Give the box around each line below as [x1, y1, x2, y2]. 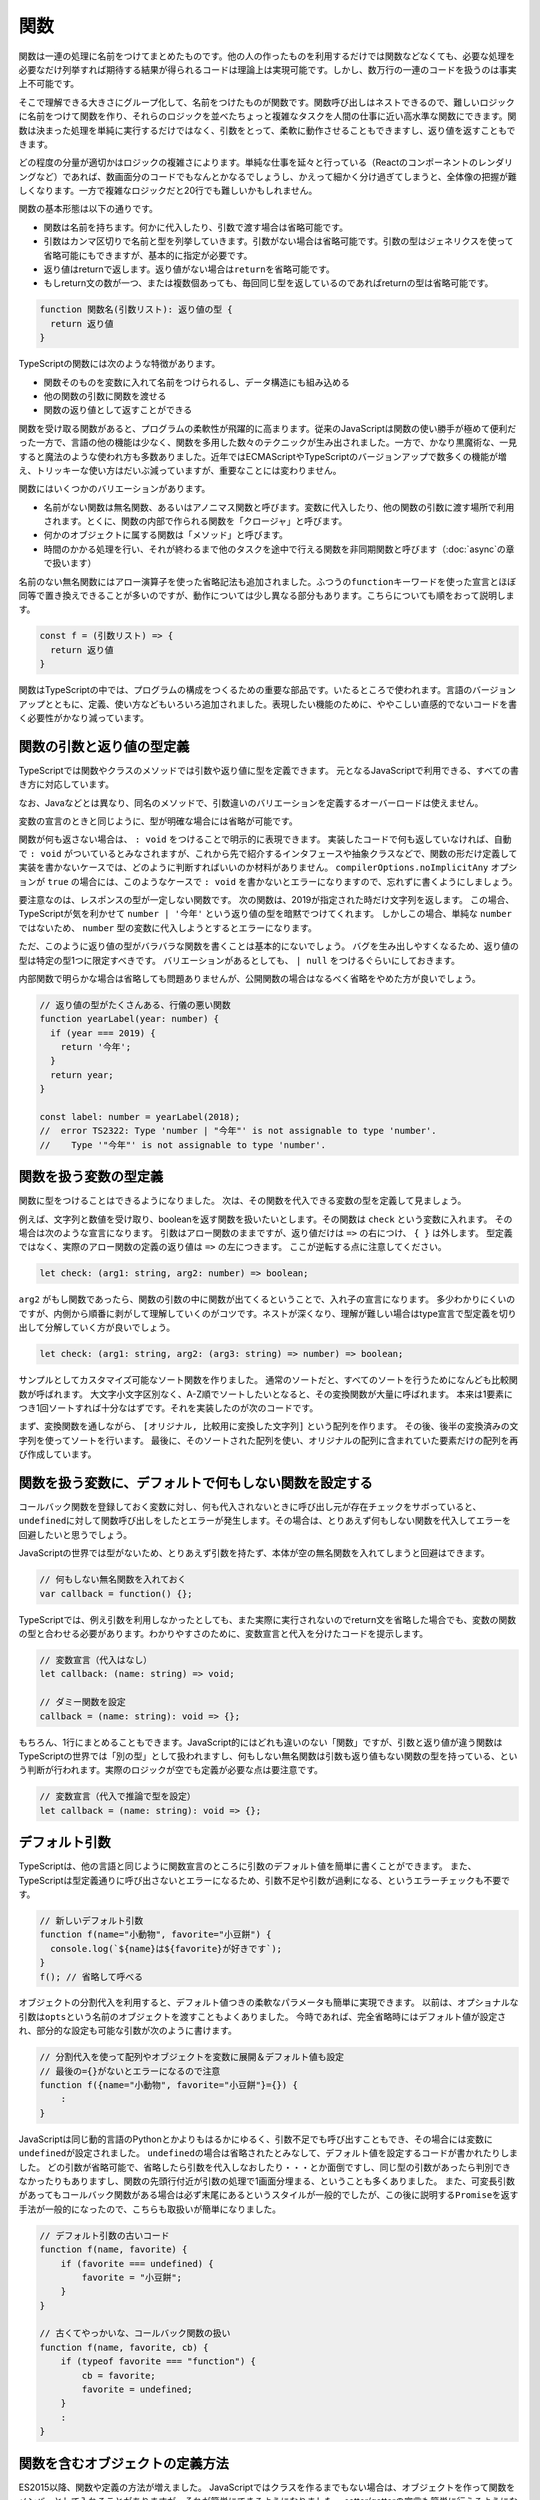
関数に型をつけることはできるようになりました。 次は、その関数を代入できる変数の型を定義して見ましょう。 [18, 1195, 467, 1207]
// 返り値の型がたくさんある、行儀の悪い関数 [39, 999, 231, 1010]
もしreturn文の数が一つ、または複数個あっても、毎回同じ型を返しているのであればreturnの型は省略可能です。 [43, 277, 494, 289]
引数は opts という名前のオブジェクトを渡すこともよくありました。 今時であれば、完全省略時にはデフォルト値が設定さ [18, 2010, 507, 2022]
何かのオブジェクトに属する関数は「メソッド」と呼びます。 [43, 529, 289, 541]
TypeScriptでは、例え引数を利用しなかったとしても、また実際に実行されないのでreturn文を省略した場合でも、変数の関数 [18, 1613, 517, 1625]
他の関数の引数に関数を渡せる [43, 390, 167, 402]
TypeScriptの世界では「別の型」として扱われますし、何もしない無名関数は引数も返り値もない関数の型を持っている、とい [18, 1750, 518, 1762]
